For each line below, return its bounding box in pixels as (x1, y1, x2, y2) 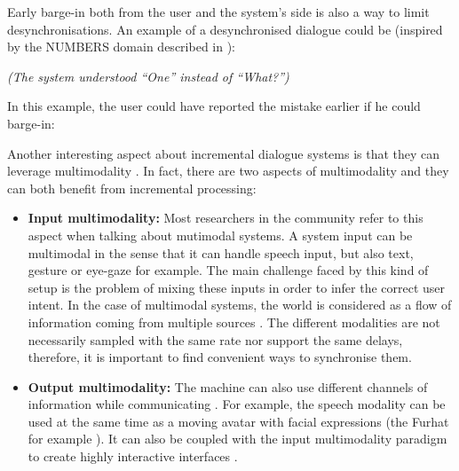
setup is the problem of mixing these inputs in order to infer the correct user (28, 278, 446, 296)
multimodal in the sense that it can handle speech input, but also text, (28, 243, 414, 262)
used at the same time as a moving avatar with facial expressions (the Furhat (28, 412, 449, 430)
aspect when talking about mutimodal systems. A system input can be (28, 225, 413, 244)
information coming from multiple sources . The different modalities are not (28, 312, 440, 331)
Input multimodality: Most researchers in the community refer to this (28, 208, 423, 227)
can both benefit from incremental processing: (7, 178, 257, 197)
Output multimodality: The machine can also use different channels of (28, 377, 428, 396)
